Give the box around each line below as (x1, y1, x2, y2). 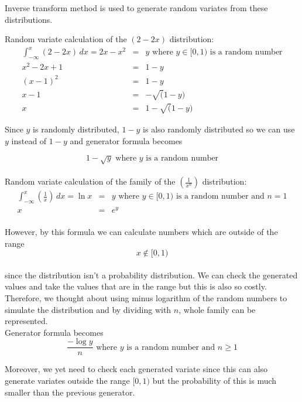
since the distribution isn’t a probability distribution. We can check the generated (5, 268, 298, 281)
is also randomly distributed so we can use (143, 122, 295, 135)
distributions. (5, 13, 53, 25)
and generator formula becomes (70, 134, 183, 147)
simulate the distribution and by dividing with (5, 303, 171, 315)
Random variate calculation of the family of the (5, 175, 176, 188)
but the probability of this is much (152, 374, 277, 387)
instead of (11, 134, 47, 147)
